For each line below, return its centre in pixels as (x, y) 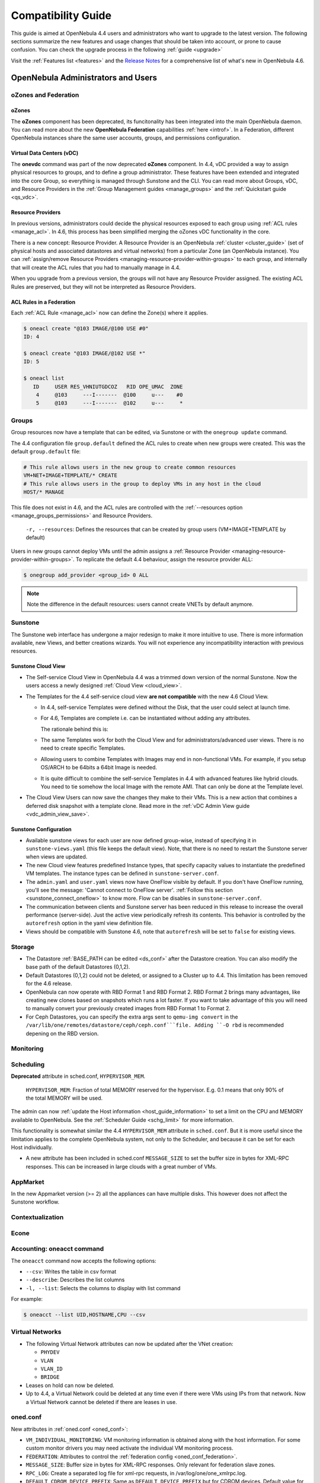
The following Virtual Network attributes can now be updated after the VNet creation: (129, 1344)
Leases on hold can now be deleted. (70, 1385)
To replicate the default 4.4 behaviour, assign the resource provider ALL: (164, 559)
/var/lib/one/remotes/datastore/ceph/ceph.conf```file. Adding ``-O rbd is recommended (155, 1025)
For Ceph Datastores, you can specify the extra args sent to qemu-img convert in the (132, 1017)
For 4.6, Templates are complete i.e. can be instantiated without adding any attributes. (145, 718)
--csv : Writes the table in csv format (71, 1271)
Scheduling (28, 1064)
